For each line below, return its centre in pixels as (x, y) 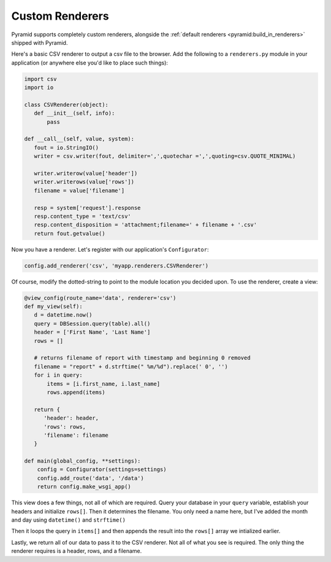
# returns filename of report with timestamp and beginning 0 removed (142, 358)
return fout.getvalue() (70, 233)
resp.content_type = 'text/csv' (82, 216)
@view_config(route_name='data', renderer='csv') (100, 298)
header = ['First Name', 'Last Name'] (92, 332)
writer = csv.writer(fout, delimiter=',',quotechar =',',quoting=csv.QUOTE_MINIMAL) (165, 156)
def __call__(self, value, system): (79, 139)
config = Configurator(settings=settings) (102, 470)
